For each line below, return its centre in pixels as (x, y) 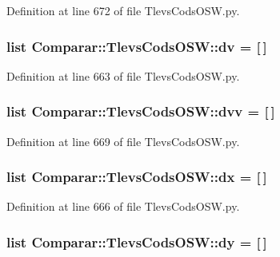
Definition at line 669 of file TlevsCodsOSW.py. (123, 141)
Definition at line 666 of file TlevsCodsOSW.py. (123, 206)
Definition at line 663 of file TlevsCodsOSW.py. (123, 75)
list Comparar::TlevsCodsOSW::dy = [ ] (137, 241)
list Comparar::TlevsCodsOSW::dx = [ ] (137, 177)
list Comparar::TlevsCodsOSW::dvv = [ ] (141, 111)
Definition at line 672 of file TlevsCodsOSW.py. (123, 10)
